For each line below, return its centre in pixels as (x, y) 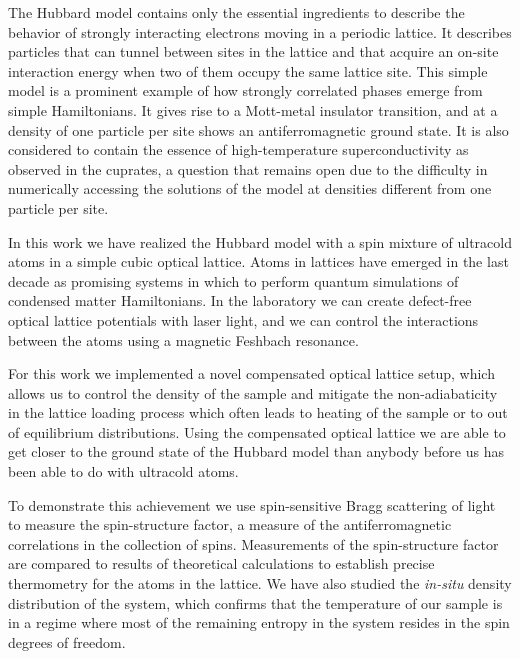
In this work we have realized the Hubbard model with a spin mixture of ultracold (260, 241)
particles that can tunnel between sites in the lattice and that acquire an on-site (253, 51)
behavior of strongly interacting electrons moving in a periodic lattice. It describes (260, 31)
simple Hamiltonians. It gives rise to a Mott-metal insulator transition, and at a (253, 109)
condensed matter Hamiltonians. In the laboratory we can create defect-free (240, 300)
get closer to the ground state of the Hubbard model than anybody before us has (256, 451)
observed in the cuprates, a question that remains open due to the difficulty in (248, 168)
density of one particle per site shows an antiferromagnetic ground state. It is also (258, 129)
